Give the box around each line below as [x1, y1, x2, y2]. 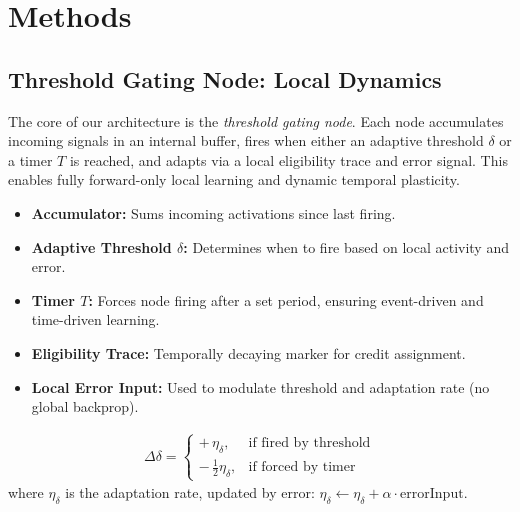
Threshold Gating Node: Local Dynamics [8, 63, 442, 94]
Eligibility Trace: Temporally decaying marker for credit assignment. [31, 342, 466, 363]
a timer [8, 149, 53, 170]
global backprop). [31, 396, 139, 417]
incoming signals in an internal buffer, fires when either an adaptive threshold [8, 130, 484, 151]
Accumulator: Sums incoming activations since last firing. [31, 202, 396, 223]
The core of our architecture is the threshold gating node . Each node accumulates [8, 110, 504, 131]
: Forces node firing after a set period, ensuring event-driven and [88, 289, 484, 310]
